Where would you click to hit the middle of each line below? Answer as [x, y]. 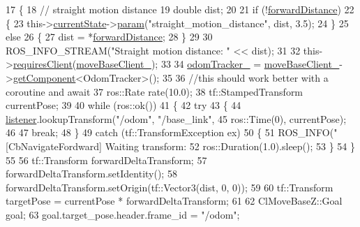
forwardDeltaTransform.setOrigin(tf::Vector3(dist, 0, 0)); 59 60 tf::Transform [170, 187]
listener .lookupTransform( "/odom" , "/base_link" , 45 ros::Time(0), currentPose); [176, 118]
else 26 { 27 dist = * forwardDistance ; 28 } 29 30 [109, 37]
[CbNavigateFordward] [54, 146]
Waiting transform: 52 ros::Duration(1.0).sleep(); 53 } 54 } [230, 146]
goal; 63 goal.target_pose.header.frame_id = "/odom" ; [123, 214]
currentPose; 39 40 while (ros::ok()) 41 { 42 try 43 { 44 [123, 105]
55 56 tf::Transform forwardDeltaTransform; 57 [106, 160]
